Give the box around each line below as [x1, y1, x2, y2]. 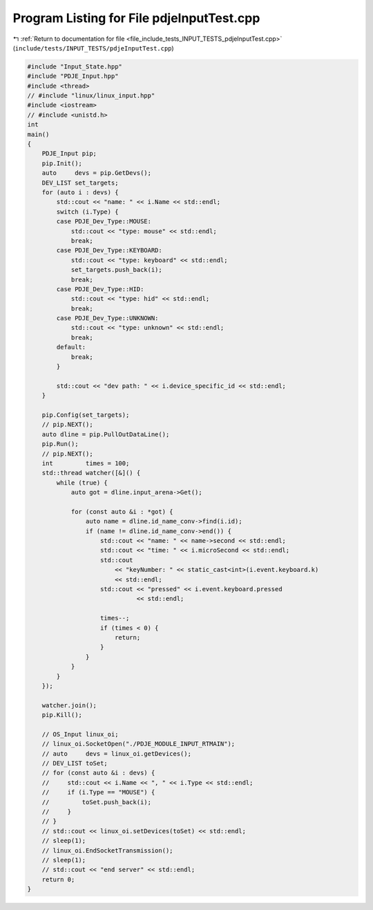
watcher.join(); [41, 701, 97, 709]
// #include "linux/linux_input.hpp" [27, 92, 155, 100]
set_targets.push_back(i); [70, 266, 162, 274]
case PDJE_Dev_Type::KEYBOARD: [56, 246, 162, 254]
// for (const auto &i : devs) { [41, 769, 155, 777]
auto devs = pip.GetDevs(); [41, 169, 152, 177]
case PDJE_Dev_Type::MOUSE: [56, 218, 152, 225]
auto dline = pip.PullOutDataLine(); [41, 430, 170, 438]
